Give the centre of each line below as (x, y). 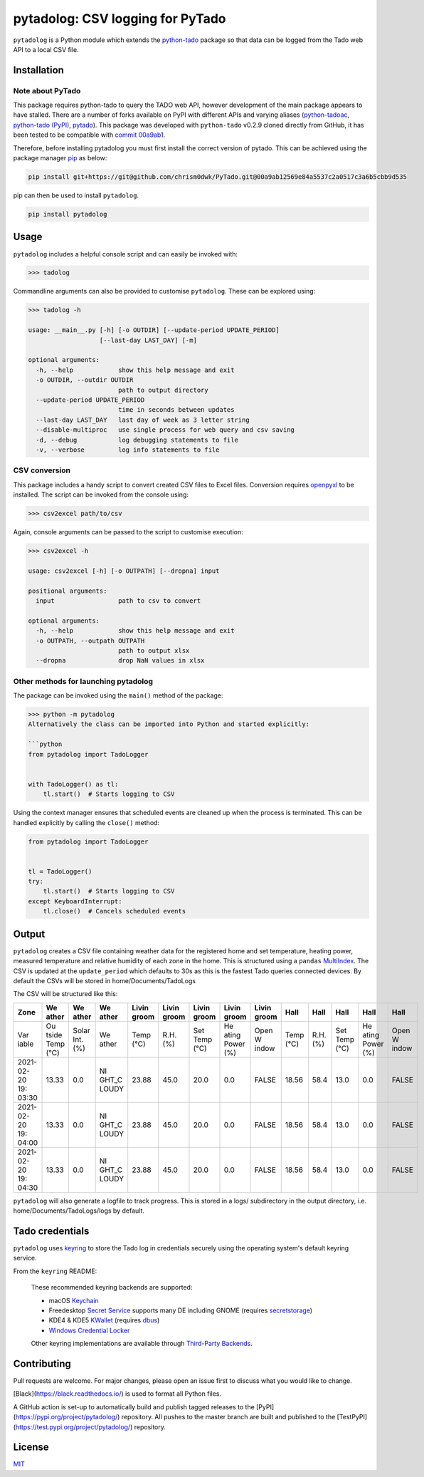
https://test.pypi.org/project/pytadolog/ (73, 1427)
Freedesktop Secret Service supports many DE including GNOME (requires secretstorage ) (181, 1310)
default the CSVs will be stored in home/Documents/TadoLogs (104, 980)
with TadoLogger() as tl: (73, 784)
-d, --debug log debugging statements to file (137, 440)
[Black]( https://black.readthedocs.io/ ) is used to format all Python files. (117, 1394)
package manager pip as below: (60, 158)
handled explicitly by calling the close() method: (86, 822)
